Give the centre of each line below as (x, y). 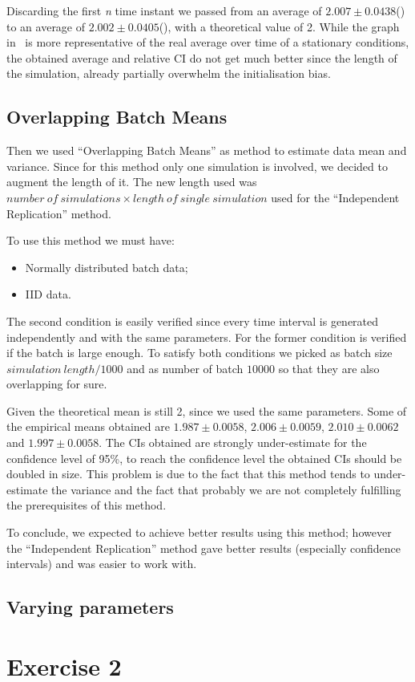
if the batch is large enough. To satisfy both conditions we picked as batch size (199, 353)
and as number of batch (185, 368)
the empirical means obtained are (88, 426)
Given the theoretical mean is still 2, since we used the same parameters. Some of (207, 410)
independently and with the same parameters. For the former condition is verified (207, 337)
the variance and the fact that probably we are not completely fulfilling (226, 489)
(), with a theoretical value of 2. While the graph (279, 26)
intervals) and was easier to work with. (102, 564)
